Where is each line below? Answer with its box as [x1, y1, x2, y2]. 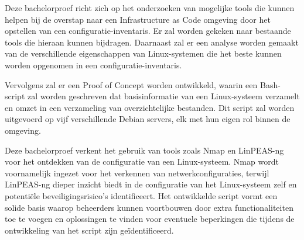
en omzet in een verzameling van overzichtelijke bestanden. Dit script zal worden [5, 101, 295, 113]
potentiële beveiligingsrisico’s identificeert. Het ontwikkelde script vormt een [5, 189, 278, 201]
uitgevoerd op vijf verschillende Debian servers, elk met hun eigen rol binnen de [5, 113, 291, 125]
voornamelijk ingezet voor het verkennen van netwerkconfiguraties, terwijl [5, 166, 269, 179]
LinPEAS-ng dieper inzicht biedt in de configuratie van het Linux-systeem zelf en [5, 178, 297, 190]
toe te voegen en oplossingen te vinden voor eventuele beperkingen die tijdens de [5, 213, 295, 225]
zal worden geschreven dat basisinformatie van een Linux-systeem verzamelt [28, 90, 300, 102]
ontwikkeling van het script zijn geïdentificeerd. [5, 224, 174, 236]
